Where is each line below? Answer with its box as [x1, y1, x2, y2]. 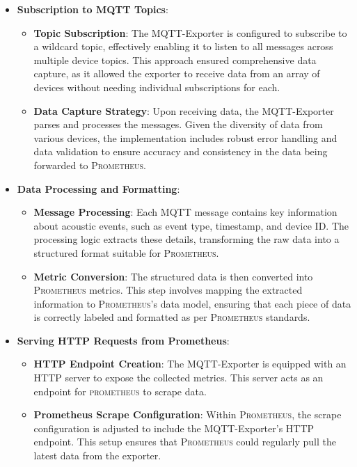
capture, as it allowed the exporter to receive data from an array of [33, 66, 320, 81]
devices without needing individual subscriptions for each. [33, 79, 280, 94]
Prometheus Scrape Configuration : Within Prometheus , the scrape [33, 407, 342, 422]
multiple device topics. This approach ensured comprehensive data [33, 52, 317, 67]
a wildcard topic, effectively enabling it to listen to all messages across [33, 39, 333, 54]
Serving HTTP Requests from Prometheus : [17, 333, 230, 347]
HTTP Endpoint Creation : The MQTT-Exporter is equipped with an [33, 356, 347, 371]
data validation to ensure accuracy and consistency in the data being [33, 144, 328, 159]
